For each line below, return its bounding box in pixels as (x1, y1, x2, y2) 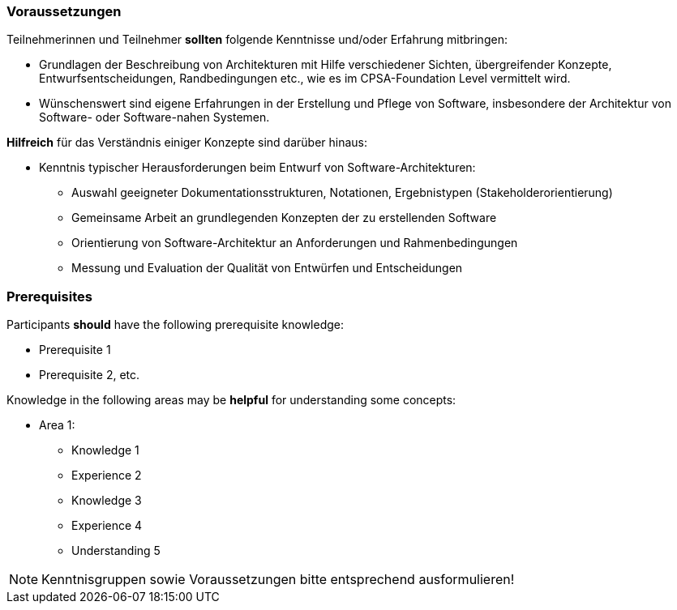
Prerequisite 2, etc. (39, 368, 140, 382)
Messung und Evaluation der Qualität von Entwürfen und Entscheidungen (71, 261, 463, 275)
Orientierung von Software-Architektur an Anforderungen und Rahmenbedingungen (71, 236, 518, 250)
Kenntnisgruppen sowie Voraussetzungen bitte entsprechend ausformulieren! (41, 571, 515, 588)
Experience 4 (71, 518, 143, 533)
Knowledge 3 (71, 493, 142, 508)
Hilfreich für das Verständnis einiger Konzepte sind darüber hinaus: (6, 135, 368, 150)
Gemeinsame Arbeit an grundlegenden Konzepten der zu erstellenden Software (71, 211, 497, 225)
